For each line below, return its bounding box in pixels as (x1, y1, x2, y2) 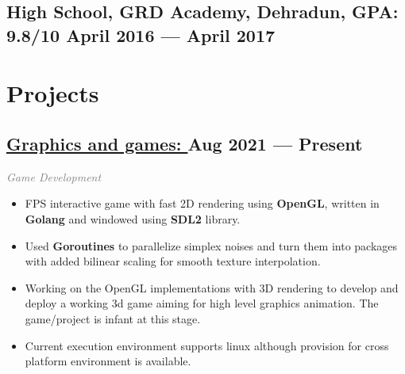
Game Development (6, 168, 102, 185)
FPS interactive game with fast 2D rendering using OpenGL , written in (25, 195, 380, 212)
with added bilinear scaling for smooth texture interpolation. (25, 253, 321, 269)
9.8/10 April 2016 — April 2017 (6, 22, 276, 47)
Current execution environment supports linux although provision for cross (25, 337, 389, 353)
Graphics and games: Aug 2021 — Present (6, 131, 363, 155)
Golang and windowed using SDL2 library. (25, 210, 241, 227)
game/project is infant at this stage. (25, 310, 201, 326)
